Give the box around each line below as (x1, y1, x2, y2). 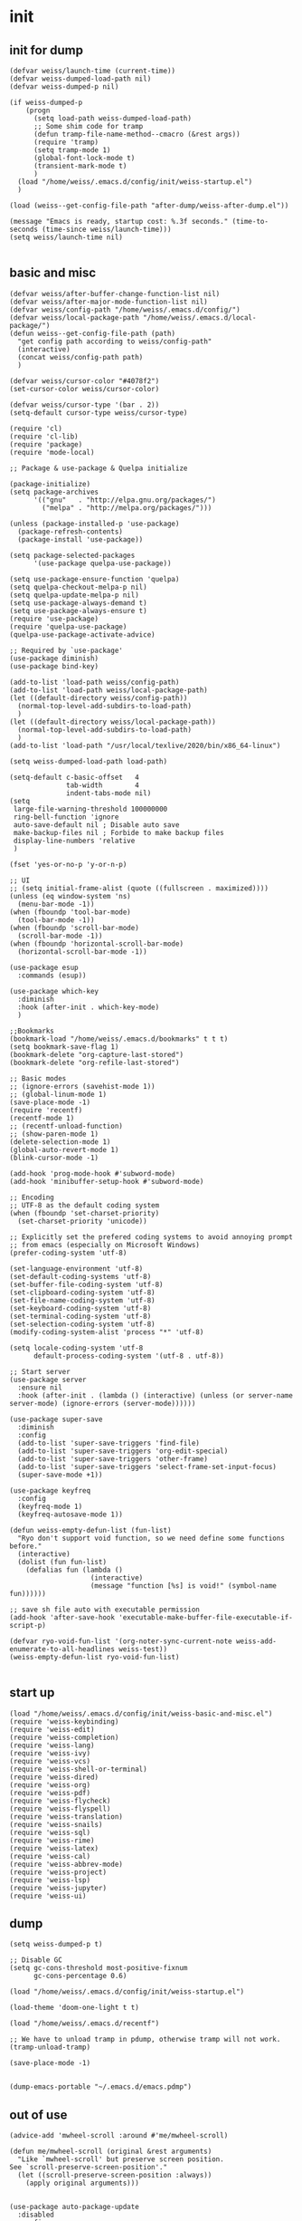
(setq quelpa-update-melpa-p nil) (9, 591, 140, 600)
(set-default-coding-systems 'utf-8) (9, 1272, 152, 1281)
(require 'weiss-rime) (9, 1836, 95, 1845)
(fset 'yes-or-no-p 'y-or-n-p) (9, 860, 127, 869)
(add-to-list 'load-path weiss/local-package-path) (9, 686, 208, 695)
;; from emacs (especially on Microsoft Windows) (9, 1240, 201, 1249)
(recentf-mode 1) (9, 1113, 75, 1122)
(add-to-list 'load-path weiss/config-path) (9, 678, 180, 687)
